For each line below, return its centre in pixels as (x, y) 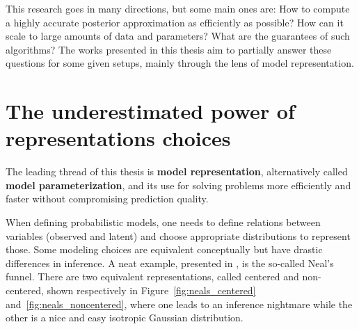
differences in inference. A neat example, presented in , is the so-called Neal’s (170, 263)
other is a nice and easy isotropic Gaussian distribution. (125, 318)
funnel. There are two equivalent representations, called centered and (152, 276)
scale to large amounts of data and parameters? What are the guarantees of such (178, 36)
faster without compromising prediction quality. (107, 199)
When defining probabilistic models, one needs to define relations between (163, 222)
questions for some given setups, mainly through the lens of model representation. (180, 63)
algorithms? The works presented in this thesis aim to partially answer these (169, 49)
